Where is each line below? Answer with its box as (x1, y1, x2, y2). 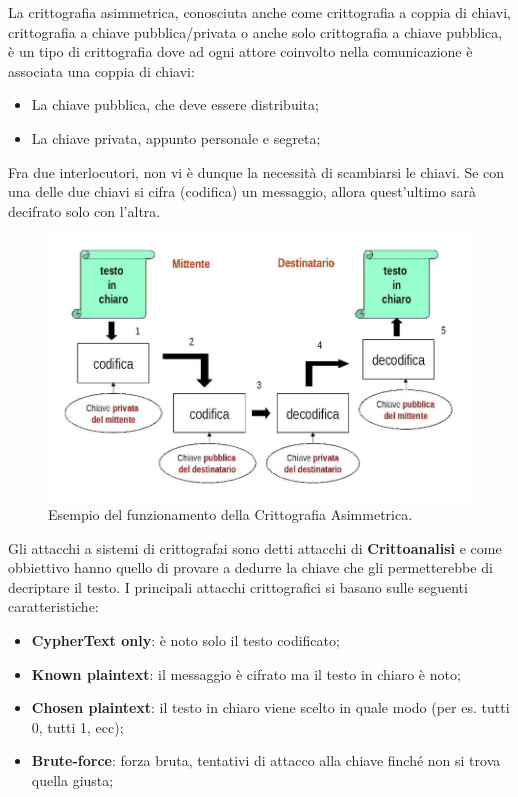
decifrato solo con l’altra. (8, 200, 161, 221)
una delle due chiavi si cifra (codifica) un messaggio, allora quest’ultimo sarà (8, 181, 476, 202)
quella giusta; (31, 770, 114, 791)
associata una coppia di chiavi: (8, 60, 195, 81)
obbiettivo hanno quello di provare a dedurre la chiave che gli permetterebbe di (8, 557, 493, 578)
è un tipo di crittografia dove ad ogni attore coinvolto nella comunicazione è (8, 41, 473, 62)
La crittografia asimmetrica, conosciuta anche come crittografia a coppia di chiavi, (8, 2, 511, 22)
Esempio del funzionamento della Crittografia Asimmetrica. (48, 504, 413, 525)
